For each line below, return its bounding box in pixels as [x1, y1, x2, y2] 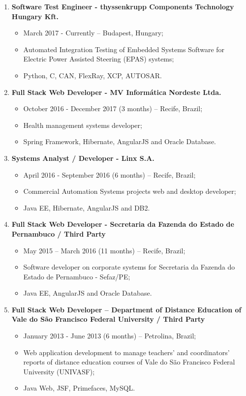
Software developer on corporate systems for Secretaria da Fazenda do [23, 262, 235, 272]
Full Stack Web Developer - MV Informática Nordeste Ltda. [11, 87, 221, 97]
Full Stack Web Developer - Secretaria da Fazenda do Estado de [11, 219, 234, 229]
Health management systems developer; [23, 120, 142, 130]
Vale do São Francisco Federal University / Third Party [11, 314, 205, 324]
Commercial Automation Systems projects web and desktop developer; [23, 186, 236, 196]
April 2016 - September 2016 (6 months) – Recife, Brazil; [23, 169, 196, 180]
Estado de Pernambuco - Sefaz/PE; [23, 271, 130, 281]
